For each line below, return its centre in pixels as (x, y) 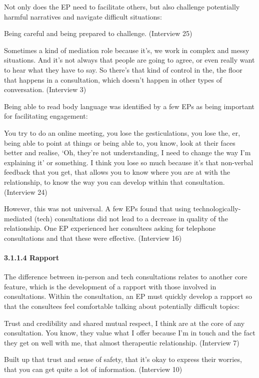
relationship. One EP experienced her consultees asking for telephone (110, 228)
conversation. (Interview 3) (45, 89)
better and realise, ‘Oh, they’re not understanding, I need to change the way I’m (127, 152)
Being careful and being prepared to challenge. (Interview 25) (98, 33)
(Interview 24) (26, 192)
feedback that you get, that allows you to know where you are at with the (117, 172)
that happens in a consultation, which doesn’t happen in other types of (113, 79)
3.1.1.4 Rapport (32, 258)
